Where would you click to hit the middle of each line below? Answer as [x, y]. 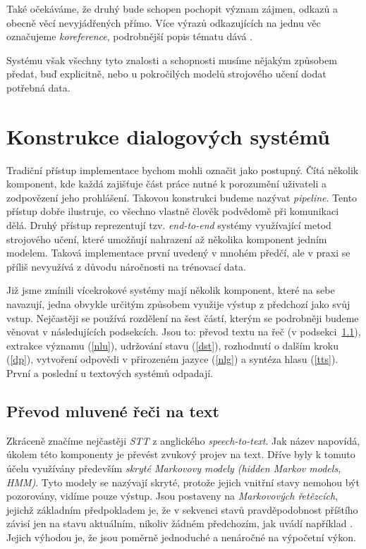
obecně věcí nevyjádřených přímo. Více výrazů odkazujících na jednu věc [164, 22]
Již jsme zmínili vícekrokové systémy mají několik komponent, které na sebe [171, 290]
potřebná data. [38, 87]
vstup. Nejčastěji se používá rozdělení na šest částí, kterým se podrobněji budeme [183, 317]
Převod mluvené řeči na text [113, 411]
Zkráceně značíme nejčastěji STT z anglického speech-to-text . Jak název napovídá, [183, 440]
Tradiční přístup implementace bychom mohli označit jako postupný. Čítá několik [183, 169]
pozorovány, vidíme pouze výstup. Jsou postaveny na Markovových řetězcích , [172, 496]
